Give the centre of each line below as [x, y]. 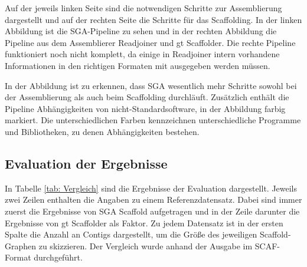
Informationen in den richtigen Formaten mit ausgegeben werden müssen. [138, 65]
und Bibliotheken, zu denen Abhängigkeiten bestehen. [102, 131]
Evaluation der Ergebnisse [86, 163]
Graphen [21, 245]
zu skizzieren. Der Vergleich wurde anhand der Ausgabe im [146, 245]
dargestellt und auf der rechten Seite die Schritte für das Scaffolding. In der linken [153, 19]
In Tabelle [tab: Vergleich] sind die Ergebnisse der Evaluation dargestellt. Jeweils [151, 188]
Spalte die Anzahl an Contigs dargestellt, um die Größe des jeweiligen [131, 234]
